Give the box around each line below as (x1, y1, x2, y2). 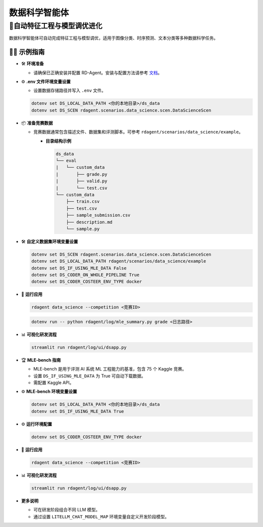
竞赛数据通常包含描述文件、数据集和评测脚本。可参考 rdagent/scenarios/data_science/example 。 (33, 129, 244, 135)
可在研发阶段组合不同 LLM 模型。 (33, 507, 100, 513)
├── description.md (66, 219, 113, 225)
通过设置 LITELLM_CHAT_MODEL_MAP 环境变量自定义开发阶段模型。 (33, 513, 169, 519)
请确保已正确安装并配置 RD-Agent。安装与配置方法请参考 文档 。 (33, 70, 163, 76)
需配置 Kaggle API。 (33, 380, 74, 386)
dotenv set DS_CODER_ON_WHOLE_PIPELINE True (31, 272, 140, 278)
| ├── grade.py (56, 171, 108, 177)
